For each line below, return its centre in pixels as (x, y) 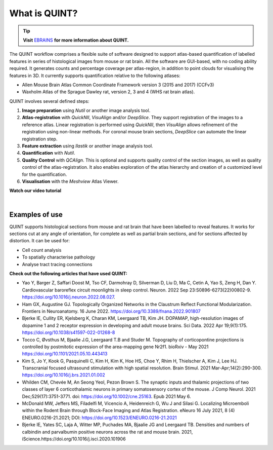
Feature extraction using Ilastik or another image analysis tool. (88, 146)
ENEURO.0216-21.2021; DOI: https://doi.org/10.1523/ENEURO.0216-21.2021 (99, 418)
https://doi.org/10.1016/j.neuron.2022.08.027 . (69, 297)
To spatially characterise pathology (59, 257)
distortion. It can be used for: (40, 241)
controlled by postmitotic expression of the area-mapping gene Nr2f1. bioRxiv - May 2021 (115, 347)
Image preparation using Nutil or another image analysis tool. (86, 110)
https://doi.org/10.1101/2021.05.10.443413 (65, 354)
